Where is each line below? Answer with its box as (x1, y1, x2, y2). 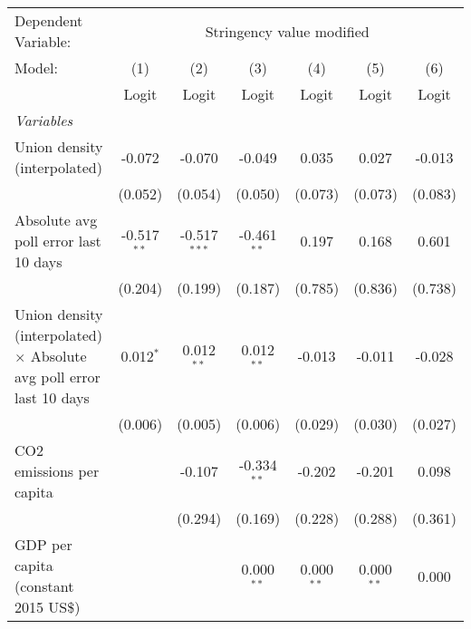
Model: (14, 57, 59, 78)
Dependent (14, 10, 83, 31)
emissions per (14, 460, 100, 481)
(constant (14, 576, 74, 596)
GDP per (14, 534, 72, 555)
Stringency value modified (205, 20, 370, 42)
